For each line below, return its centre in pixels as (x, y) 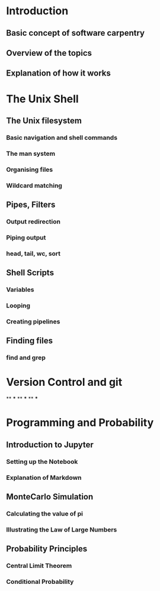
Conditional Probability (40, 582)
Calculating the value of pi (44, 514)
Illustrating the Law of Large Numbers (62, 529)
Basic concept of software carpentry (76, 33)
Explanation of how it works (58, 73)
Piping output (26, 237)
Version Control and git (64, 382)
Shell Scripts (30, 273)
